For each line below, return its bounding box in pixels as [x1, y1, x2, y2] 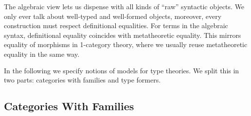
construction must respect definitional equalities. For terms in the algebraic [4, 20, 228, 31]
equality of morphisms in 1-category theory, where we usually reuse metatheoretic [4, 39, 248, 50]
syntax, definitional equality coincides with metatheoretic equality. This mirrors [4, 30, 241, 40]
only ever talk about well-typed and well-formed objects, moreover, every [4, 11, 222, 21]
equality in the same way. [4, 49, 80, 59]
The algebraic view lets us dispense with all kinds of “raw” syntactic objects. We [4, 1, 245, 11]
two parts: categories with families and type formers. [4, 75, 161, 85]
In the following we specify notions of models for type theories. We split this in [4, 65, 239, 75]
